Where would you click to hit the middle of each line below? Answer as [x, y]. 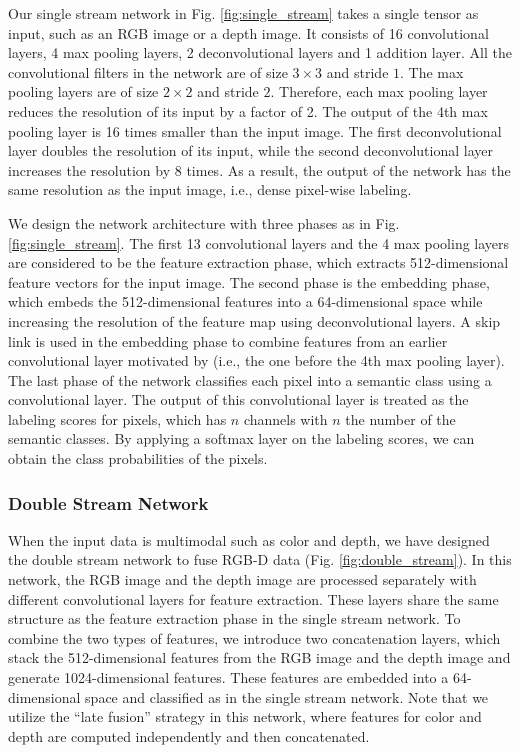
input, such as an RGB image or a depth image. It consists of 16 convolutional [248, 32]
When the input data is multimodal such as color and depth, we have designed [249, 539]
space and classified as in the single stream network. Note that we [287, 696]
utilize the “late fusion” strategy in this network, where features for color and [245, 716]
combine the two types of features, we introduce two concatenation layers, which [254, 637]
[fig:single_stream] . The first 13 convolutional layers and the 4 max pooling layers [259, 242]
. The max [432, 71]
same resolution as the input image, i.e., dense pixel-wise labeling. [210, 189]
